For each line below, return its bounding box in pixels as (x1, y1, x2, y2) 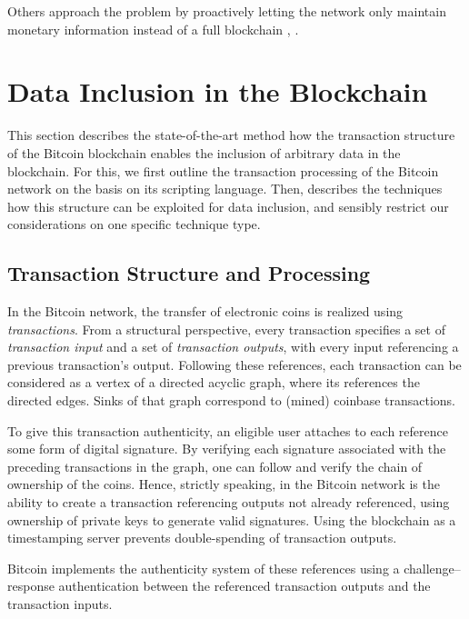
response (7, 576, 55, 595)
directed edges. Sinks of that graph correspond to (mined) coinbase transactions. (7, 391, 456, 410)
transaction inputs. (7, 594, 113, 613)
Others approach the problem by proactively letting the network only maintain (7, 2, 446, 20)
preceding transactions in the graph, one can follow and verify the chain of (7, 456, 423, 475)
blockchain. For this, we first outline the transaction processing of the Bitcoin (7, 161, 439, 180)
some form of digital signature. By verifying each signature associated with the (7, 439, 446, 458)
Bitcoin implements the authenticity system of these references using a (7, 558, 400, 577)
